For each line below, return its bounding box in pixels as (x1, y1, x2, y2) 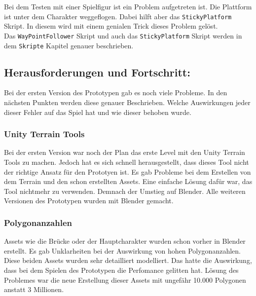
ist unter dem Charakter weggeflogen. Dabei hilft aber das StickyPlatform (4, 11, 232, 21)
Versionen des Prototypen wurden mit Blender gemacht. (4, 195, 174, 206)
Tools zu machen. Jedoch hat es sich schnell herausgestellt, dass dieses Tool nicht (4, 156, 249, 167)
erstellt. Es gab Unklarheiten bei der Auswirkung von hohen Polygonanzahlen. (4, 245, 241, 256)
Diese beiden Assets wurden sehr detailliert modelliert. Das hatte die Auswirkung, (4, 255, 252, 265)
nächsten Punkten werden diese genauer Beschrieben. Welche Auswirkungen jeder (4, 97, 251, 107)
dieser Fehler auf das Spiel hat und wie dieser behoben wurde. (4, 107, 191, 117)
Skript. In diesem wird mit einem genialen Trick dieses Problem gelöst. (4, 21, 218, 31)
